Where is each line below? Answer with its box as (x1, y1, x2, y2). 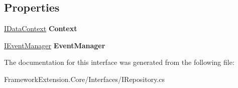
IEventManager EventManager (4, 40, 105, 50)
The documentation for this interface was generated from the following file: (4, 57, 234, 67)
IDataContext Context (4, 23, 77, 34)
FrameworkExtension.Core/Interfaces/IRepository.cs (4, 73, 165, 84)
